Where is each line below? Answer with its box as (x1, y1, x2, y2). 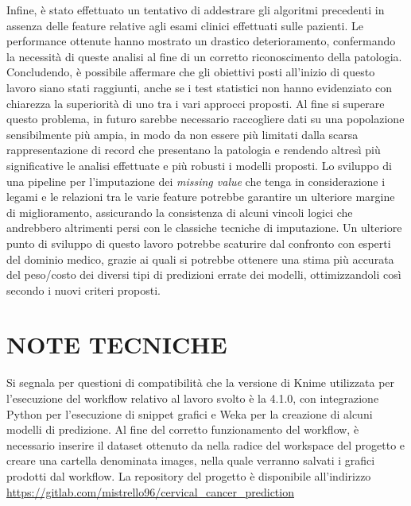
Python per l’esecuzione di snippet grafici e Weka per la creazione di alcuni (6, 405, 373, 422)
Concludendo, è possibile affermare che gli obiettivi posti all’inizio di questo (6, 64, 375, 80)
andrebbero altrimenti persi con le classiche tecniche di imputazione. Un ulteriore (6, 219, 402, 236)
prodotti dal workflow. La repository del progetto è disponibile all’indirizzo (6, 467, 371, 484)
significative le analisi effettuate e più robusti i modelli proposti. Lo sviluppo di (6, 156, 392, 173)
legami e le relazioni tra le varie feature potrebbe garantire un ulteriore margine (6, 188, 395, 205)
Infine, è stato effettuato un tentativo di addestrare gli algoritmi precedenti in (6, 2, 385, 17)
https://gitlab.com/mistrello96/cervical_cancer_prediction (6, 483, 294, 500)
